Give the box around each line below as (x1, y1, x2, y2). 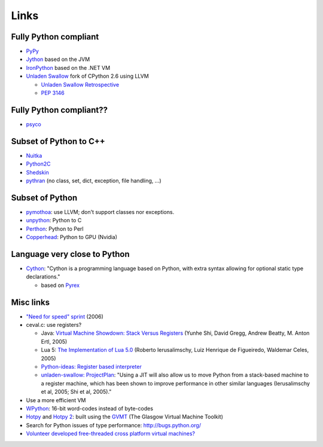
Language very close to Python (11, 249, 130, 259)
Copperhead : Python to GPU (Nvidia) (26, 234, 118, 241)
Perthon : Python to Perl (26, 225, 84, 232)
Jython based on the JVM (26, 56, 90, 63)
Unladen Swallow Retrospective (41, 81, 120, 88)
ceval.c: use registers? (26, 322, 82, 329)
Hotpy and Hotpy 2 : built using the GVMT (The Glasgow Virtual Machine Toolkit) (26, 413, 224, 421)
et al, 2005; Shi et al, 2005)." (41, 388, 112, 396)
